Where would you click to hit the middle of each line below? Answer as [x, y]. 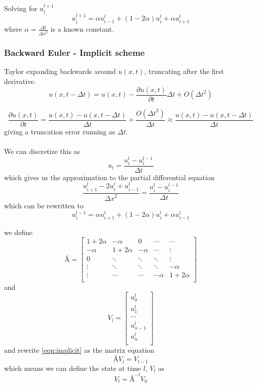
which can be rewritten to [44, 206]
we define [18, 232]
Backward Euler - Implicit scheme [74, 53]
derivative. [20, 81]
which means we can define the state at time [73, 368]
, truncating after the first [184, 71]
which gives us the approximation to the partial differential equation [109, 177]
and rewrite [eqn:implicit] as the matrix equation [79, 350]
